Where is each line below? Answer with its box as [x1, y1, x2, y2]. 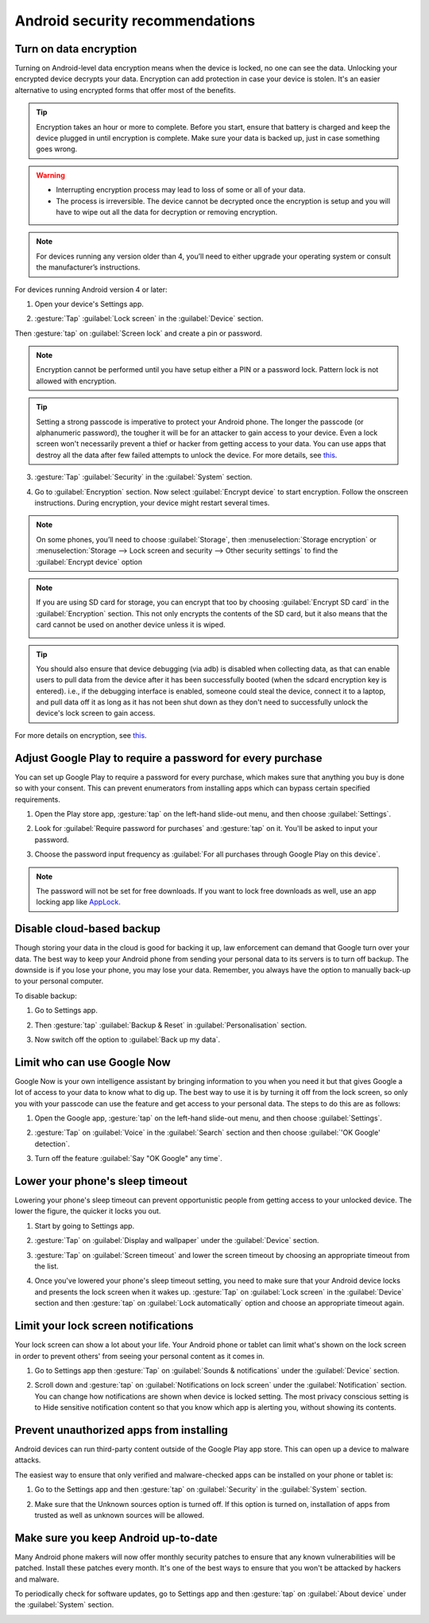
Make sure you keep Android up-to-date [14, 1531, 218, 1544]
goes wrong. [36, 144, 78, 154]
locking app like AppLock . [36, 897, 121, 907]
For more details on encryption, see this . [14, 730, 147, 740]
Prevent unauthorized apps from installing [14, 1423, 228, 1437]
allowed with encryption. [36, 376, 117, 386]
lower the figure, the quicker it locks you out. [14, 1206, 161, 1216]
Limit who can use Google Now [14, 1055, 171, 1069]
